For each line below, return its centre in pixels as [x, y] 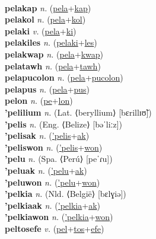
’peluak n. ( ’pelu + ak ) [46, 170]
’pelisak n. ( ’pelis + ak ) [47, 136]
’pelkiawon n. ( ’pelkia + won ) [59, 217]
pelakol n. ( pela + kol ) [45, 19]
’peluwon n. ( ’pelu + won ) [52, 182]
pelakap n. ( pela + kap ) [48, 7]
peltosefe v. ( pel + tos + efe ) [55, 228]
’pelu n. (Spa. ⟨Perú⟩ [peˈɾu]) [59, 159]
